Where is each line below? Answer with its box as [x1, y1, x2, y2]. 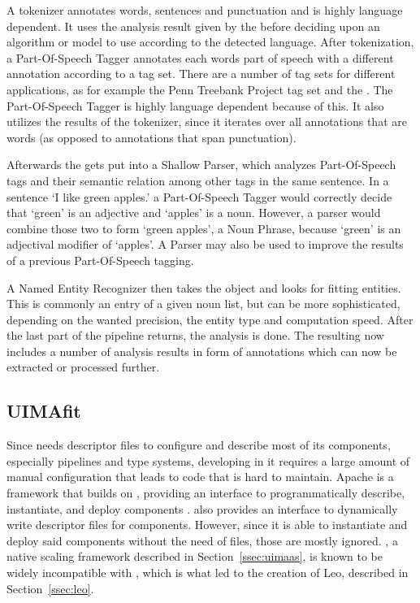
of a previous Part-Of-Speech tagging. [6, 251, 194, 268]
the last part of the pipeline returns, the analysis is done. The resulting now [6, 327, 384, 344]
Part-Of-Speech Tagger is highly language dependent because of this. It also [6, 97, 384, 114]
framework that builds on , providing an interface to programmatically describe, [6, 484, 405, 501]
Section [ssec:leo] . [6, 579, 94, 596]
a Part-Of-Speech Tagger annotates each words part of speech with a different [6, 49, 394, 66]
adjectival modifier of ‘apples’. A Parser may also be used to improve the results [6, 236, 404, 253]
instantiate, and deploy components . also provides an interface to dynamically [6, 500, 398, 517]
